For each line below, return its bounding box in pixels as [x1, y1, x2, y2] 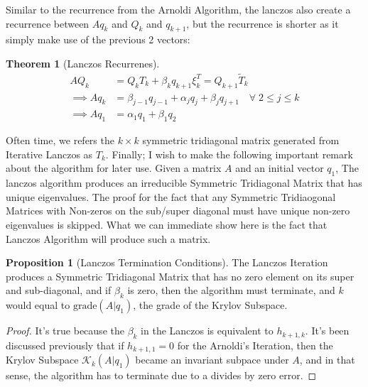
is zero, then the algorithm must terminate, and [127, 283, 335, 298]
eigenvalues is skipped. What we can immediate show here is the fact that [6, 217, 328, 232]
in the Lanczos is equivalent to [141, 323, 274, 338]
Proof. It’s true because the [6, 323, 124, 338]
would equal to [6, 298, 70, 312]
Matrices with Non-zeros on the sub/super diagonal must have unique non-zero [6, 203, 350, 218]
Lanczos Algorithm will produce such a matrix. [6, 231, 211, 246]
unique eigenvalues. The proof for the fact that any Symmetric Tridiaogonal [6, 189, 336, 204]
